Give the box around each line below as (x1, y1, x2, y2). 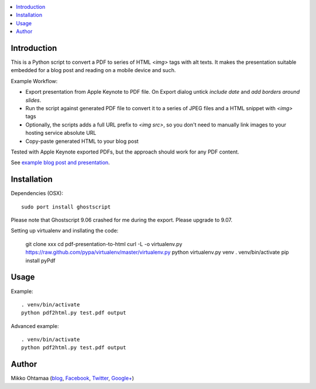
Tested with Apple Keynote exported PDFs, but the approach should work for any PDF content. (11, 148, 239, 155)
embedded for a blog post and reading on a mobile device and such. (11, 67, 176, 74)
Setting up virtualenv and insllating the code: (11, 227, 119, 234)
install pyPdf (25, 257, 56, 264)
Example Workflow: (11, 77, 58, 84)
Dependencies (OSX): (11, 190, 64, 197)
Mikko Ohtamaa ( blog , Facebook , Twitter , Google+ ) (11, 375, 135, 382)
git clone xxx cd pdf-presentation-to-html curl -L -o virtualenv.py (25, 240, 183, 247)
